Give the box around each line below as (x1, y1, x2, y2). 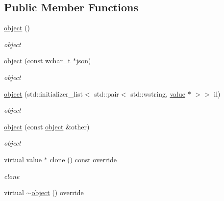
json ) (76, 55, 91, 66)
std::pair (94, 88, 119, 99)
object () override (31, 187, 84, 198)
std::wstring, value (130, 88, 185, 99)
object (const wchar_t (4, 55, 71, 66)
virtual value (4, 154, 42, 164)
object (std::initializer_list (4, 88, 83, 99)
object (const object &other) (4, 121, 90, 131)
